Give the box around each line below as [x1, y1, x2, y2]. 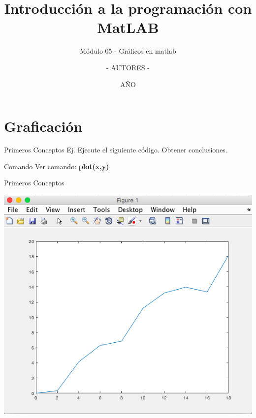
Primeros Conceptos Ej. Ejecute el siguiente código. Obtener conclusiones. [4, 145, 227, 155]
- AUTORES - [106, 62, 150, 72]
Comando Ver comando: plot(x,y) [4, 161, 109, 171]
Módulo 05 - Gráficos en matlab [80, 46, 176, 56]
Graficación [4, 116, 83, 136]
